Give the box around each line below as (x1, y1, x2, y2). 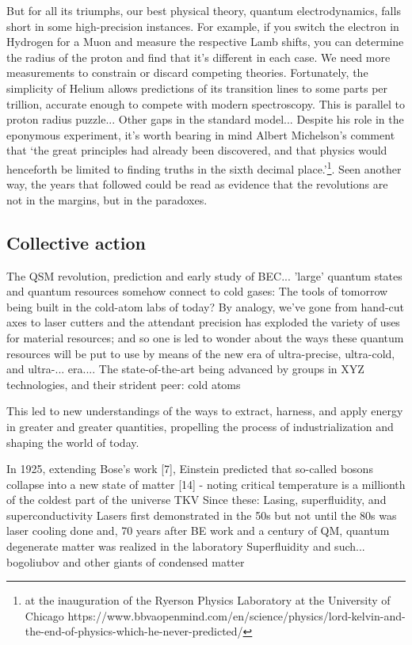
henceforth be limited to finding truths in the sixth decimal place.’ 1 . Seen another (6, 158, 402, 177)
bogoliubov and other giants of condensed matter (6, 553, 245, 570)
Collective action (6, 230, 147, 254)
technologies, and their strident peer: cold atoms (6, 376, 241, 392)
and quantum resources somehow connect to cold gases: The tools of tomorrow (6, 283, 388, 300)
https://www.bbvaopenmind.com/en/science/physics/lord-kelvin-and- (67, 607, 406, 624)
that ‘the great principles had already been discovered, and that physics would (6, 142, 387, 158)
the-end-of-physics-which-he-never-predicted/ (25, 623, 243, 639)
